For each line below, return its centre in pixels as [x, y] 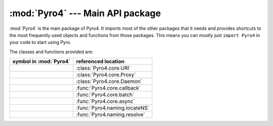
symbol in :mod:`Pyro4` [41, 62]
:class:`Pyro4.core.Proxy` [106, 75]
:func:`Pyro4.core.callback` [108, 88]
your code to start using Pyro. [40, 43]
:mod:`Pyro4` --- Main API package [85, 13]
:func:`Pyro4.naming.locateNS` [113, 108]
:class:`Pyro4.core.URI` [103, 68]
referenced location [100, 62]
